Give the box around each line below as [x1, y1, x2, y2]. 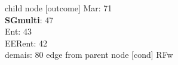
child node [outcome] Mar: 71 [5, 2, 112, 14]
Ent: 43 [5, 25, 32, 38]
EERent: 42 [5, 36, 47, 49]
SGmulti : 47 [5, 13, 54, 26]
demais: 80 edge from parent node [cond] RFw [5, 48, 173, 61]
